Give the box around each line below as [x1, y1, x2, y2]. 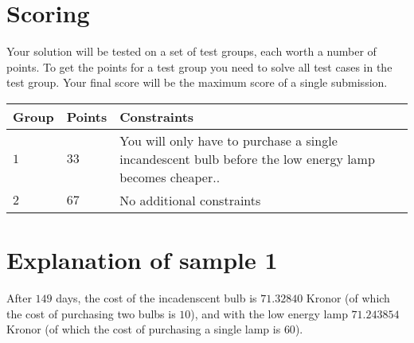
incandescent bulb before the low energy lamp [119, 149, 375, 168]
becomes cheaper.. [119, 167, 221, 186]
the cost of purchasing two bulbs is [6, 305, 176, 322]
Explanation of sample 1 [6, 244, 278, 276]
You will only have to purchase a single [119, 131, 338, 150]
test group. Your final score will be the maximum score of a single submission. [6, 74, 388, 91]
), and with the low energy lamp [190, 305, 348, 322]
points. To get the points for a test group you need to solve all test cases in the [6, 58, 393, 75]
